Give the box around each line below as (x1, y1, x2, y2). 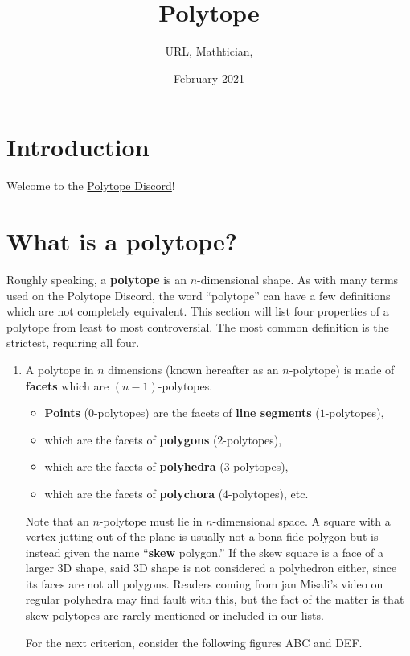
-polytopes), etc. (228, 485, 309, 501)
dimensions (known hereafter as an (108, 361, 279, 378)
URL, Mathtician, (165, 43, 253, 60)
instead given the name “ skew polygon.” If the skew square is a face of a (25, 543, 383, 560)
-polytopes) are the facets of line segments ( (93, 404, 320, 421)
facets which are (25, 377, 109, 394)
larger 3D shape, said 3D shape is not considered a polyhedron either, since (25, 559, 397, 576)
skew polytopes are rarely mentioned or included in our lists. (25, 607, 324, 624)
